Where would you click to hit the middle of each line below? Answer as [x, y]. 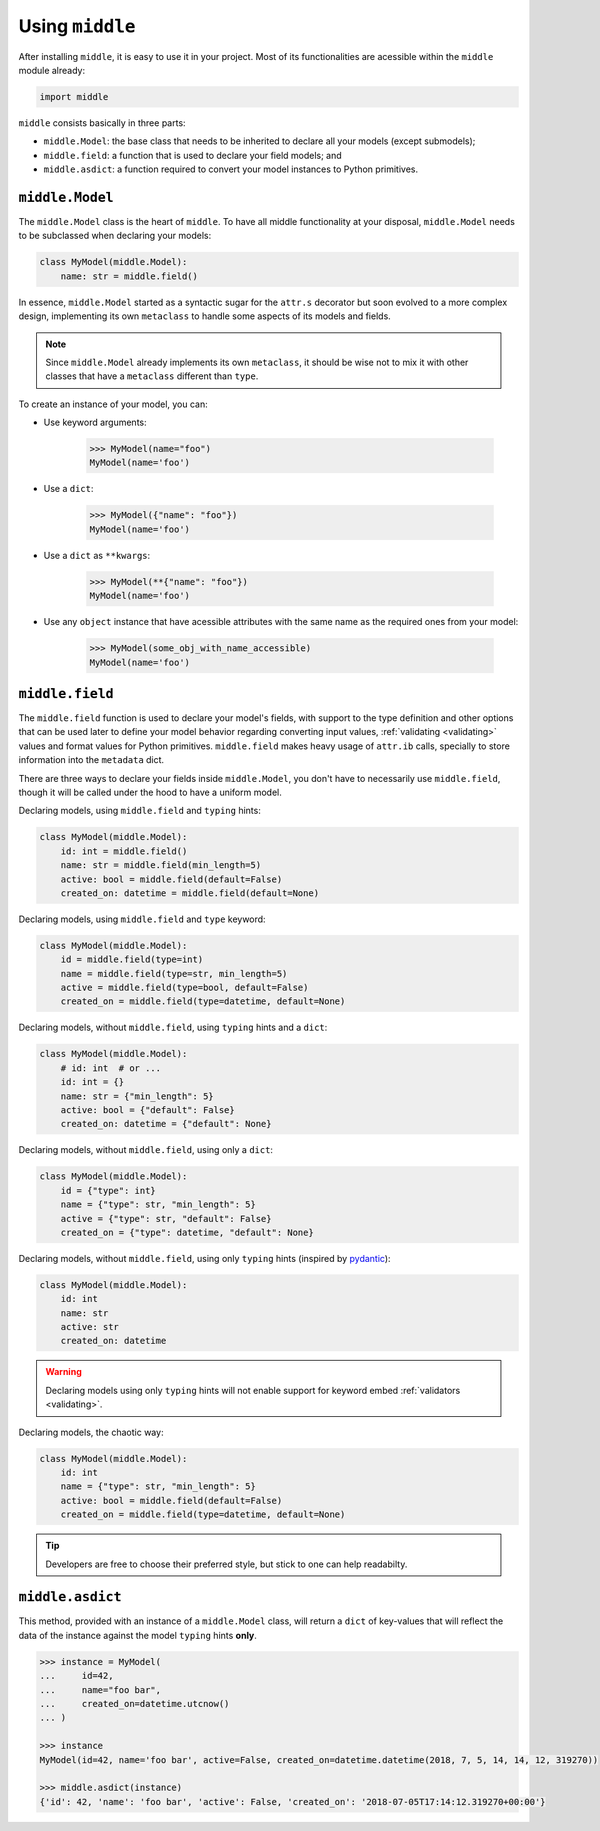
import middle [74, 96]
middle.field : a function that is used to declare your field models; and [192, 155]
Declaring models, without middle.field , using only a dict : [146, 1150]
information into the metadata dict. [91, 760]
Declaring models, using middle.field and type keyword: [142, 919]
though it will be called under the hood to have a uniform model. [150, 792]
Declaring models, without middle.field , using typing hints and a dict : [173, 1027]
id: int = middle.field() [124, 851]
